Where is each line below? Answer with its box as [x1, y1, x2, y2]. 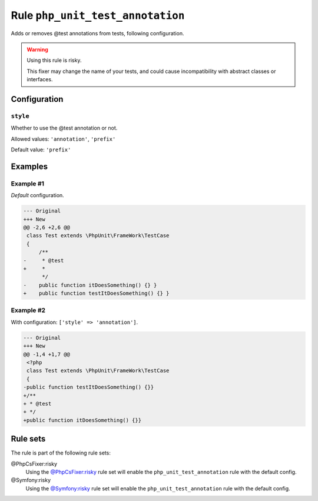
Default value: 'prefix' [11, 146, 71, 153]
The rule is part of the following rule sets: [11, 449, 111, 456]
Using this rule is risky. [26, 57, 82, 64]
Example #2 [11, 306, 46, 314]
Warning [26, 46, 48, 53]
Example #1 [11, 180, 44, 188]
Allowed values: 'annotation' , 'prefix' [11, 135, 116, 142]
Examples [11, 161, 48, 171]
